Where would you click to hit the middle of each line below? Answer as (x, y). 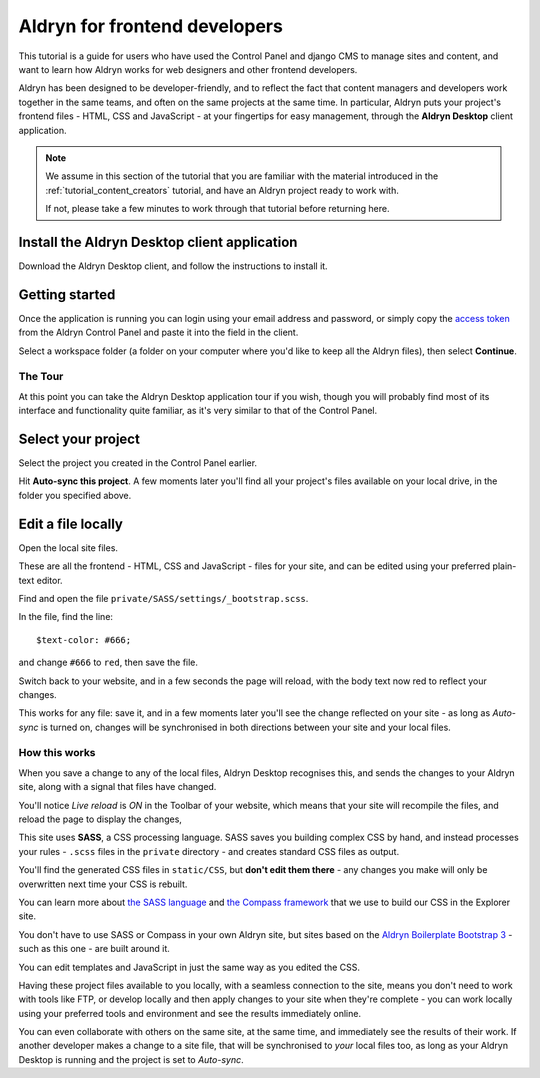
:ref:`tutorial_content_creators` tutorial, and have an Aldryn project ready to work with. (222, 190)
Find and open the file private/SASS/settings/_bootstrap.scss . (163, 598)
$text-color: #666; (84, 639)
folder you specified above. (75, 495)
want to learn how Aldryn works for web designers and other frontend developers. (188, 69)
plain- (504, 566)
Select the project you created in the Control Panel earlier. (138, 463)
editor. (50, 580)
